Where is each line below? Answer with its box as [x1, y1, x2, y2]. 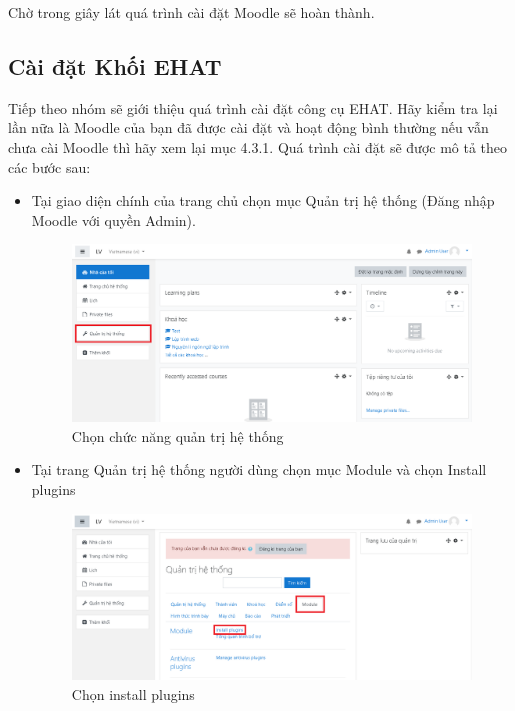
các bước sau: [8, 156, 91, 177]
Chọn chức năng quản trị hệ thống [71, 425, 284, 446]
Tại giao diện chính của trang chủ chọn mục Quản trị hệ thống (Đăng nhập [31, 190, 495, 211]
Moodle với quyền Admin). [31, 209, 196, 230]
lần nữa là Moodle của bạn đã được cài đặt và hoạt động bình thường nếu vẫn [8, 117, 489, 138]
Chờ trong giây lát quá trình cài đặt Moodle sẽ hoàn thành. [8, 2, 375, 22]
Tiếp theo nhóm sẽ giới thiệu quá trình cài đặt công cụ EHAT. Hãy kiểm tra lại [8, 97, 498, 118]
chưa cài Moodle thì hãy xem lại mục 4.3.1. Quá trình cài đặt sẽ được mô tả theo [8, 136, 508, 157]
